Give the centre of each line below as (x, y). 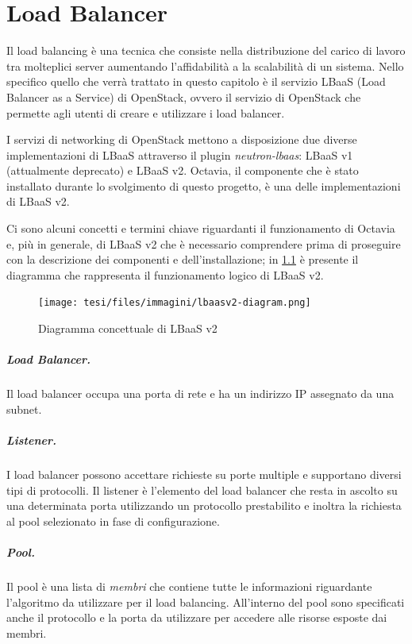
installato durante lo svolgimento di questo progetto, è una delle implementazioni (204, 185)
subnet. (24, 409)
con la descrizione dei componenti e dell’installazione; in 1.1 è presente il (183, 259)
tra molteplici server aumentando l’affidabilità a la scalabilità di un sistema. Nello (205, 66)
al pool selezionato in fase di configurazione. (113, 521)
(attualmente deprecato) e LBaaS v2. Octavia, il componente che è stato (183, 170)
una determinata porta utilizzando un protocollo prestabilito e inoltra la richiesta (204, 505)
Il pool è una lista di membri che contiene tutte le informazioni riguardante (189, 586)
